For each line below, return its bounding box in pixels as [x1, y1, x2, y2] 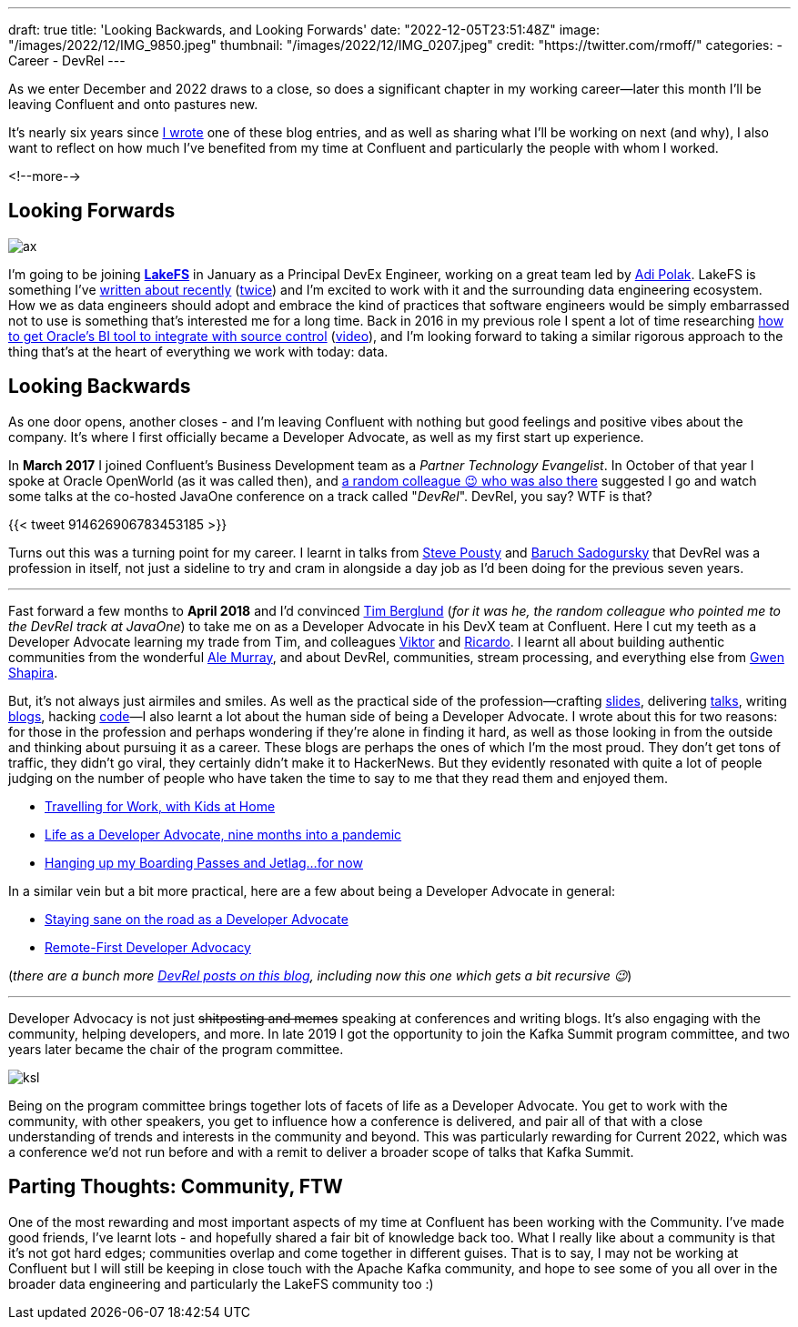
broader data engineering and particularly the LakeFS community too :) [8, 1275, 434, 1292]
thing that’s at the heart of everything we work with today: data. [8, 343, 389, 359]
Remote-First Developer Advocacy [45, 939, 251, 955]
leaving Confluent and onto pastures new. [8, 96, 258, 112]
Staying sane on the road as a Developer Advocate [45, 910, 348, 927]
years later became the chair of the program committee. [8, 1040, 344, 1057]
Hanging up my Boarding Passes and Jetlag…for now [45, 854, 363, 870]
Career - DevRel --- [8, 53, 126, 68]
